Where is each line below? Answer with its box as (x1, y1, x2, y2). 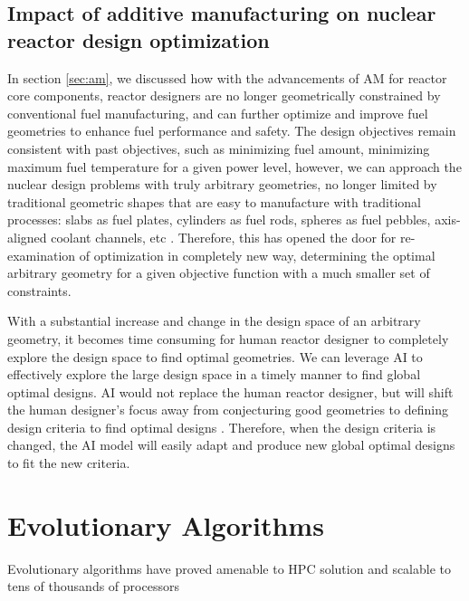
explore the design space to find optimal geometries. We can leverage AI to (7, 347, 423, 366)
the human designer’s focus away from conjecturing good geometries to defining (7, 400, 448, 419)
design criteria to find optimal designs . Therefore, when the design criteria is (7, 417, 436, 436)
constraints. (7, 281, 72, 300)
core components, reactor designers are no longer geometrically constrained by (7, 86, 441, 105)
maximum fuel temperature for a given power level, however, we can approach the (7, 157, 462, 176)
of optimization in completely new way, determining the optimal (79, 245, 435, 264)
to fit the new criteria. (7, 453, 130, 472)
